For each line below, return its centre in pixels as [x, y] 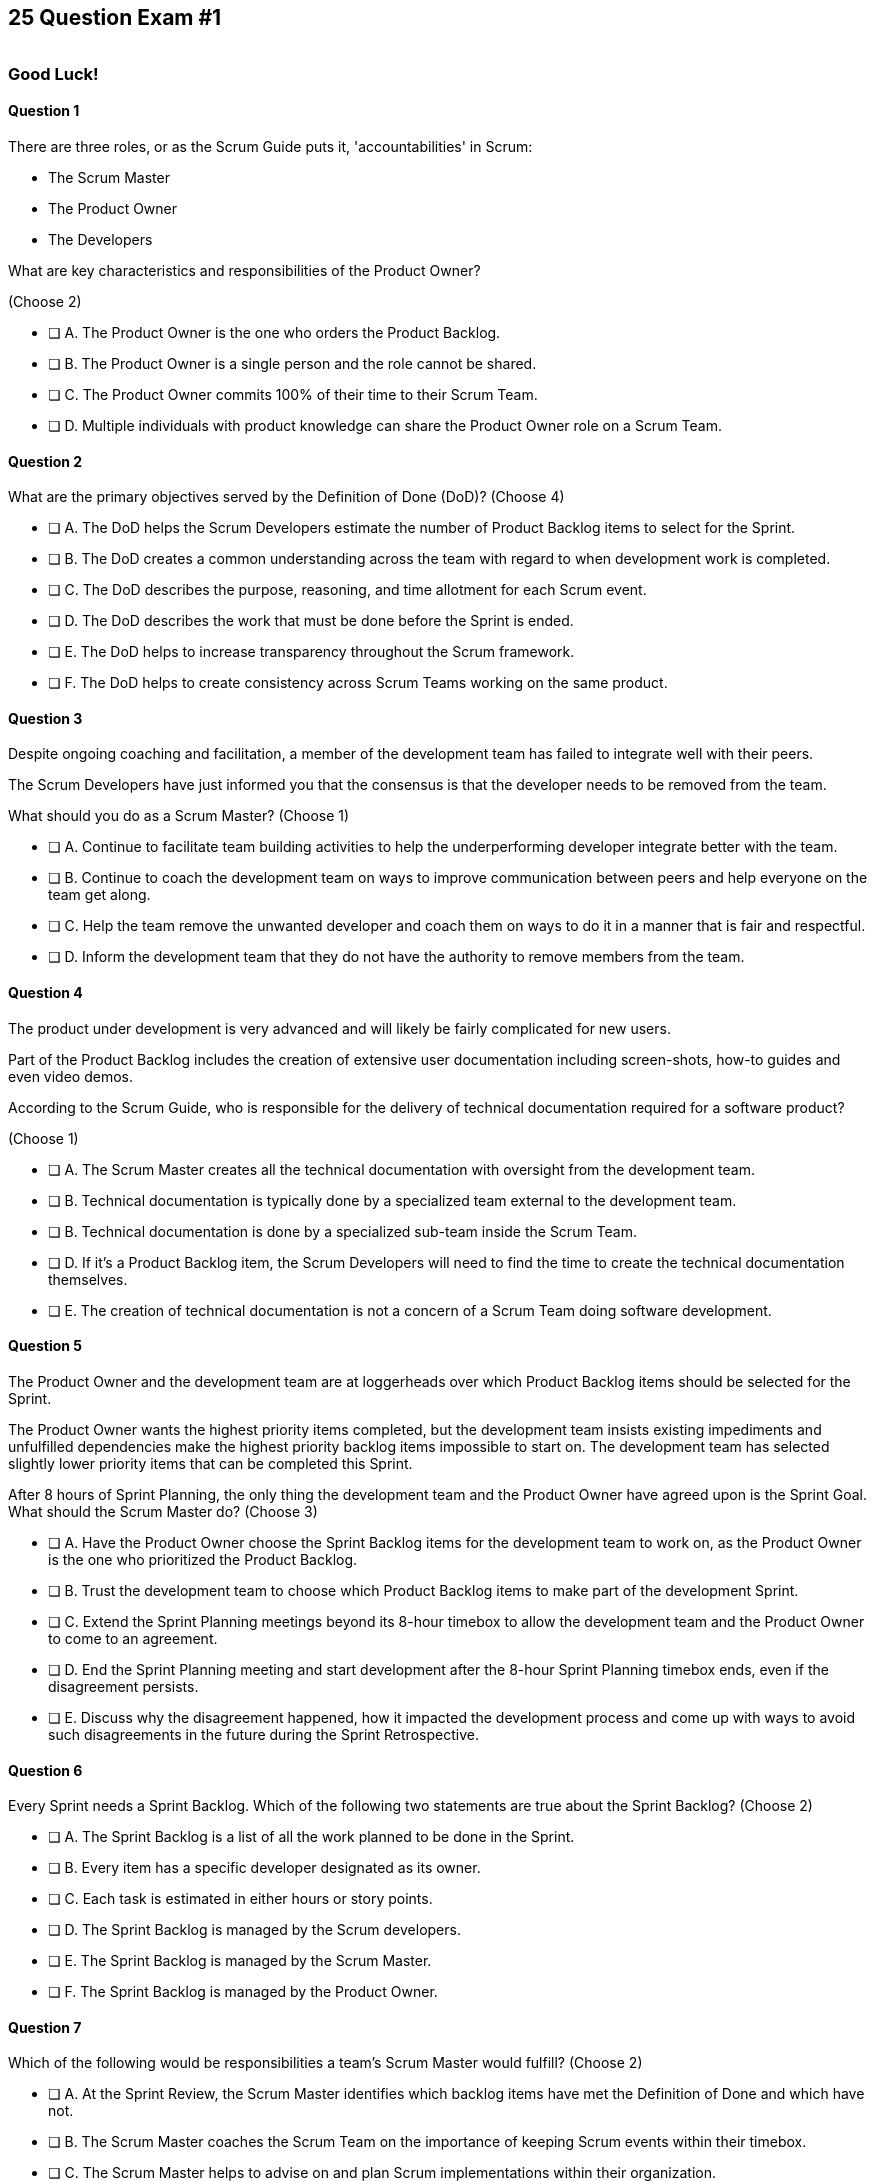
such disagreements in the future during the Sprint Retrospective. [263, 1734]
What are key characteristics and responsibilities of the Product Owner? [244, 271]
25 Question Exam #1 [115, 17]
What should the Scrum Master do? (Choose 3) [163, 1511]
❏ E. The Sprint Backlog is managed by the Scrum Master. [240, 1961]
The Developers [100, 240]
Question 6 [45, 1770]
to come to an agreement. [133, 1638]
